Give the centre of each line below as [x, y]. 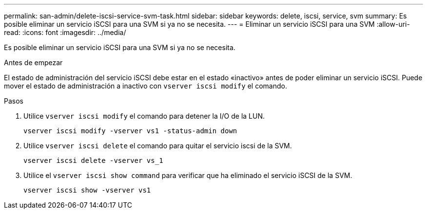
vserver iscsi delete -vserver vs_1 [93, 160]
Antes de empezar [33, 62]
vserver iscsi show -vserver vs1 [87, 190]
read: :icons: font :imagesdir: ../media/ [65, 32]
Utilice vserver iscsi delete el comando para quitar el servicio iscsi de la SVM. [158, 146]
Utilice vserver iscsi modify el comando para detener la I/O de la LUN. [144, 116]
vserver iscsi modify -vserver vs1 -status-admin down [130, 131]
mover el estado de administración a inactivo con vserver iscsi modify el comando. [146, 86]
